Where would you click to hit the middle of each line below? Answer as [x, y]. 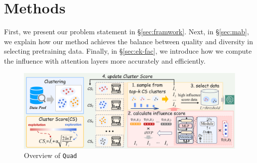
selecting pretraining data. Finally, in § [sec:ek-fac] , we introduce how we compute [128, 51]
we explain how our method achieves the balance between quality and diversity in [128, 41]
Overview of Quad [51, 155]
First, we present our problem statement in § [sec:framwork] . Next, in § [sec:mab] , [127, 32]
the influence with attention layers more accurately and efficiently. [105, 60]
